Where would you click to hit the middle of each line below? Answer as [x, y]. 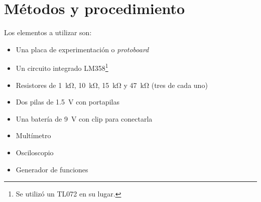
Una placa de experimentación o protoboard [82, 49]
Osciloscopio [35, 152]
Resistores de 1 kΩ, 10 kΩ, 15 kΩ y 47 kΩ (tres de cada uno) [112, 85]
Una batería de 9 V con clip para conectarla [84, 118]
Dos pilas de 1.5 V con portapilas [68, 102]
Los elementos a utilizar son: [48, 32]
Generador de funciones [52, 169]
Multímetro [33, 135]
